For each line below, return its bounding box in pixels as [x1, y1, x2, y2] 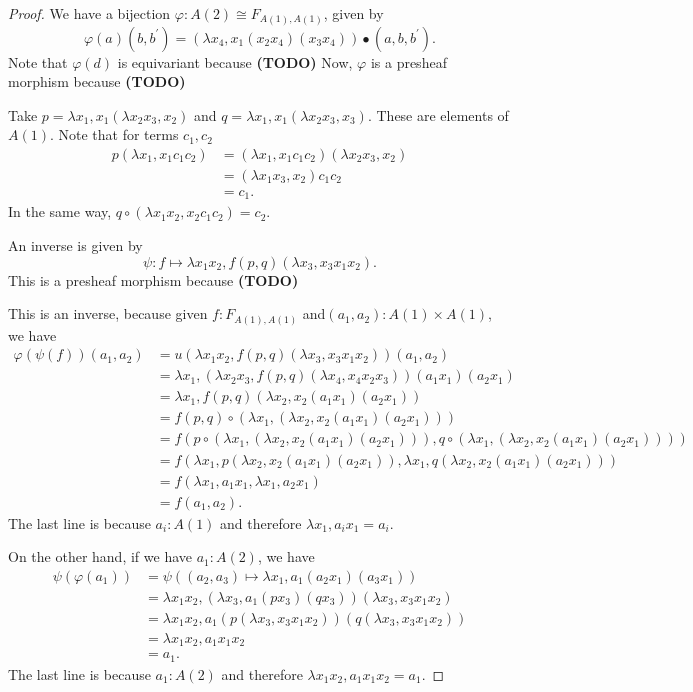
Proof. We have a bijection [8, 3, 171, 23]
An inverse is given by [8, 235, 143, 256]
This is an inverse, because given [8, 303, 208, 324]
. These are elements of [367, 104, 509, 125]
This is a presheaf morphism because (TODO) [8, 269, 299, 290]
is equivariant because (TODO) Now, [117, 51, 353, 72]
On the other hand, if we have [8, 546, 192, 567]
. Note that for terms [49, 124, 179, 145]
